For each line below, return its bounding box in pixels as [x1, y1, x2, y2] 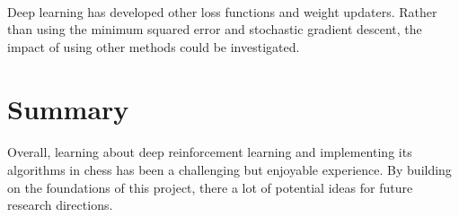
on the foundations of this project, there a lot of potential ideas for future [7, 178, 413, 196]
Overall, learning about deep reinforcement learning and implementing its [7, 143, 412, 161]
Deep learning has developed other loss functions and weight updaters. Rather [7, 2, 437, 21]
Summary [7, 90, 129, 126]
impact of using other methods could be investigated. [7, 37, 300, 56]
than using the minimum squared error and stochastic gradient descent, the [7, 20, 422, 39]
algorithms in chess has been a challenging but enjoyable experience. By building [7, 160, 452, 178]
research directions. [7, 195, 113, 214]
